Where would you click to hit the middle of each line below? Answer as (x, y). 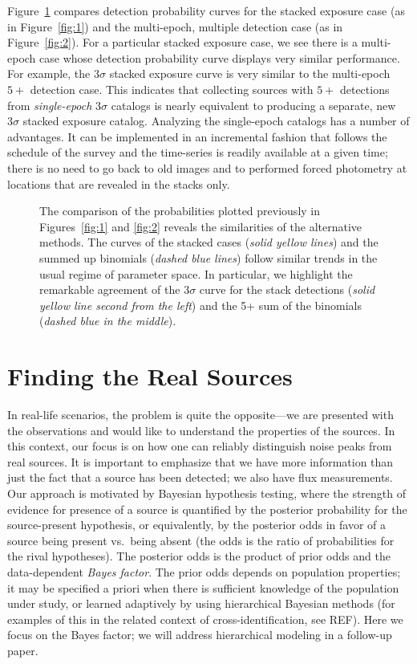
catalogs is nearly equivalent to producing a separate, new (253, 105)
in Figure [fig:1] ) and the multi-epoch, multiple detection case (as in (175, 26)
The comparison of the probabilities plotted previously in (180, 211)
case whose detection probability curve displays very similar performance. (220, 57)
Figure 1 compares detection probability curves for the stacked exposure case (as (206, 10)
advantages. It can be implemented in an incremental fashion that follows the (197, 136)
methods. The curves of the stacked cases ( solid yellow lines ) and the (209, 242)
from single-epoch (50, 105)
